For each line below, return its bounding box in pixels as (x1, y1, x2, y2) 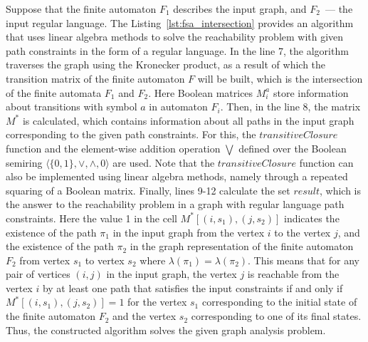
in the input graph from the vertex (112, 224, 265, 239)
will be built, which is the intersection (197, 71, 363, 85)
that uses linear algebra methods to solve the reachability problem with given (6, 29, 344, 44)
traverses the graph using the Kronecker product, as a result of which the (6, 57, 326, 72)
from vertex (19, 252, 70, 267)
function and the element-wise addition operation (6, 140, 221, 155)
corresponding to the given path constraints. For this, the (6, 127, 256, 142)
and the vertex (112, 309, 177, 323)
